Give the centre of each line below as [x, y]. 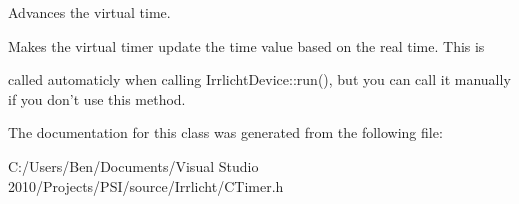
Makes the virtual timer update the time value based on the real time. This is [246, 45]
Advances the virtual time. [89, 12]
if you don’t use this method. [97, 98]
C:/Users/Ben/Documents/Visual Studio [133, 165]
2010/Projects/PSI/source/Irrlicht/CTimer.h [146, 185]
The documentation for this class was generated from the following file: [225, 132]
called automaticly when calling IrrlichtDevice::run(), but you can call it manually [259, 79]
